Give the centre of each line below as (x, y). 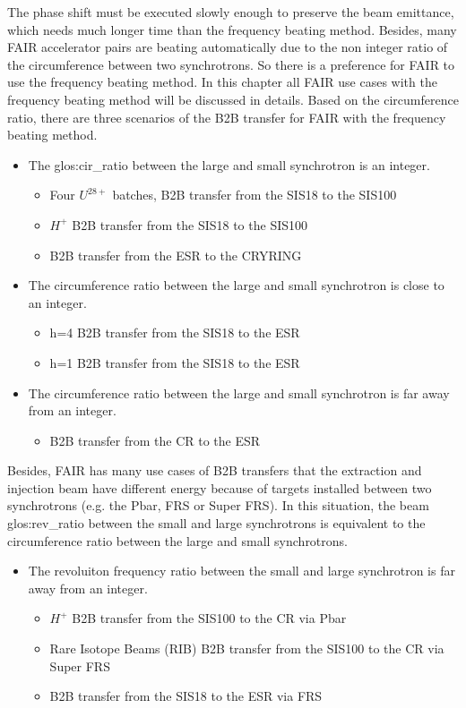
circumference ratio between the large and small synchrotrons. (178, 540)
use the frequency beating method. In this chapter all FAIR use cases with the (222, 82)
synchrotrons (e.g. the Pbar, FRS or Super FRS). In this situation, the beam (218, 505)
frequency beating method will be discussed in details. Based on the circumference (233, 99)
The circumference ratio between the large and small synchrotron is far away (239, 392)
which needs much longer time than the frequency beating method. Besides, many (232, 29)
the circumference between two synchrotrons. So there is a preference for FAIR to (231, 64)
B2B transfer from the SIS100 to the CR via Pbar (209, 618)
